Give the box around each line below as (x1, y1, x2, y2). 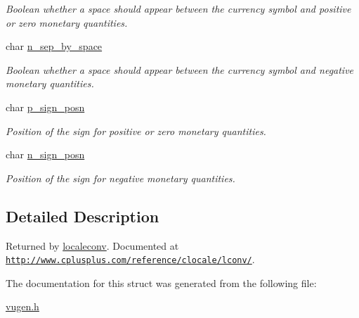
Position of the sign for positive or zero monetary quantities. (6, 123, 266, 138)
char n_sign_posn (6, 147, 85, 162)
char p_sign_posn (6, 99, 85, 114)
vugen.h (6, 299, 39, 314)
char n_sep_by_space (6, 39, 103, 53)
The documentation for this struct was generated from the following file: (6, 275, 317, 290)
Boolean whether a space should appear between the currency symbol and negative (6, 62, 354, 77)
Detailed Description (6, 205, 159, 227)
